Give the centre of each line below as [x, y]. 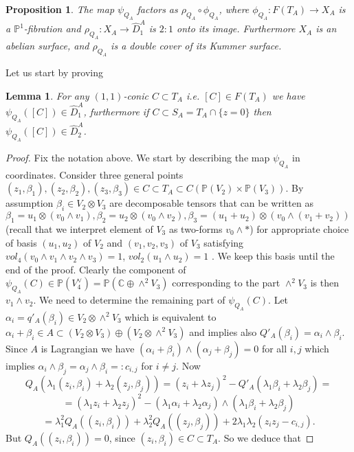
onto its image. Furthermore [236, 29]
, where [234, 9]
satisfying [224, 242]
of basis [21, 242]
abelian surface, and [47, 46]
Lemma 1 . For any [47, 95]
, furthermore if [116, 111]
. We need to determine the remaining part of [129, 300]
